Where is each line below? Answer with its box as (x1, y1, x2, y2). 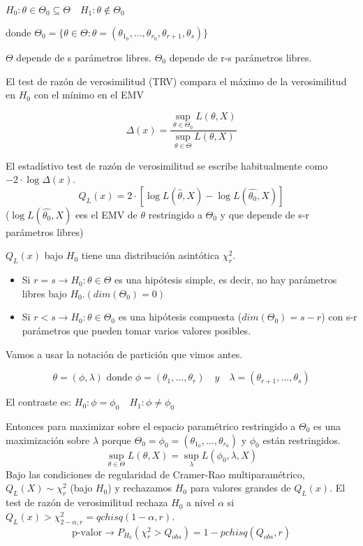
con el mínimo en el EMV (34, 87, 144, 102)
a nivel (186, 495, 215, 510)
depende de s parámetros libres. (16, 50, 151, 64)
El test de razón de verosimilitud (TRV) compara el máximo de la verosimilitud (6, 73, 347, 88)
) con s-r (321, 309, 357, 324)
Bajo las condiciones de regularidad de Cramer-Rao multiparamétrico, (6, 466, 305, 481)
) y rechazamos (108, 480, 172, 495)
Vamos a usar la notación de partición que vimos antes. (6, 346, 243, 361)
